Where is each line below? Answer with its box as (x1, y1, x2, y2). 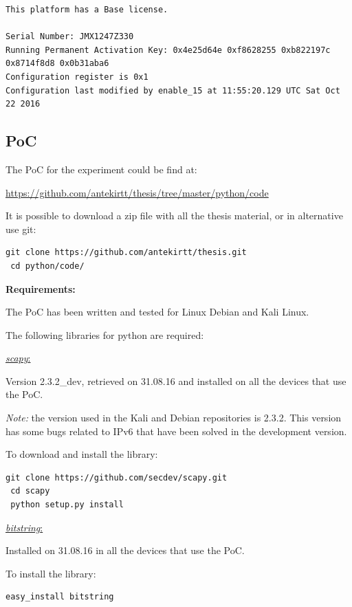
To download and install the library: (5, 447, 158, 461)
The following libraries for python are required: (5, 327, 204, 342)
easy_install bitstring (5, 592, 114, 602)
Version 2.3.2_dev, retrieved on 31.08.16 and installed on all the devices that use (5, 373, 346, 388)
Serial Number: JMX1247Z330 (5, 32, 134, 42)
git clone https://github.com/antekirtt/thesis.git (5, 247, 247, 258)
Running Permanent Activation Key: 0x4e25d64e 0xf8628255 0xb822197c (5, 45, 331, 55)
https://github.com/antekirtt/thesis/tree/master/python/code (5, 185, 269, 199)
